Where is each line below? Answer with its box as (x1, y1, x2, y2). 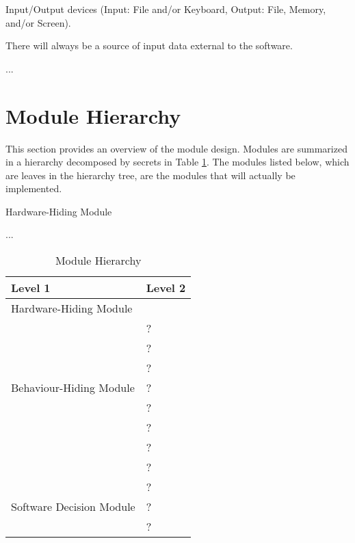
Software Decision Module (11, 499, 135, 515)
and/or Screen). (5, 15, 71, 29)
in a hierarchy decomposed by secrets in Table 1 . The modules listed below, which (5, 155, 350, 169)
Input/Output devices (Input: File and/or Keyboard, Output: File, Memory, (5, 2, 326, 16)
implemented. (5, 181, 62, 196)
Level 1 (11, 280, 51, 296)
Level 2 (146, 280, 186, 296)
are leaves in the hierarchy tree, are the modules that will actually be (5, 168, 295, 182)
